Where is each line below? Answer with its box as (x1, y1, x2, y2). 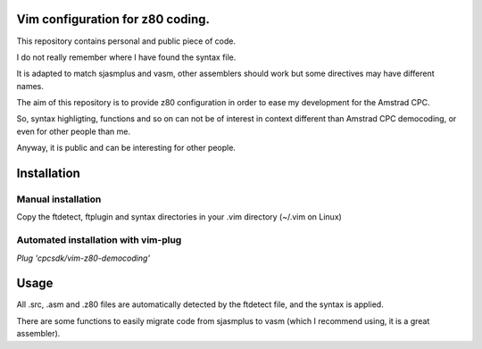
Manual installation (16, 193, 102, 205)
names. (16, 80, 44, 91)
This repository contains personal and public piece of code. (16, 36, 237, 46)
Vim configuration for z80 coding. (16, 12, 210, 27)
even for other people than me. (16, 126, 131, 137)
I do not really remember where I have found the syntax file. (16, 52, 237, 62)
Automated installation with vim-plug (16, 234, 182, 246)
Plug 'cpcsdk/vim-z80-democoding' (16, 253, 151, 263)
